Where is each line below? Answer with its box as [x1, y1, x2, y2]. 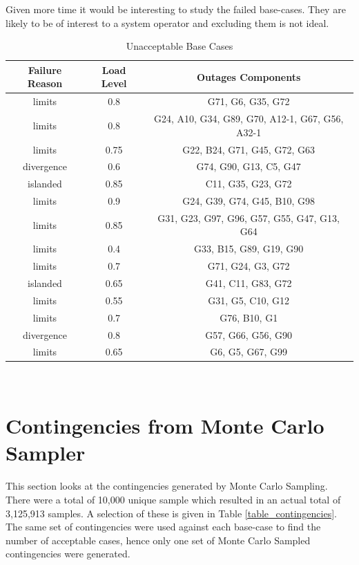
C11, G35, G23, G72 [205, 176, 292, 191]
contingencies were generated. [6, 546, 130, 561]
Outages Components [197, 69, 301, 84]
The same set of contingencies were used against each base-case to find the [6, 519, 321, 534]
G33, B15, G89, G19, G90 [194, 241, 304, 256]
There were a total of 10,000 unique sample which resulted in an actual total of [6, 492, 341, 506]
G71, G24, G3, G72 [207, 259, 290, 273]
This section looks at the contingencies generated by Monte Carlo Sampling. [6, 479, 328, 493]
